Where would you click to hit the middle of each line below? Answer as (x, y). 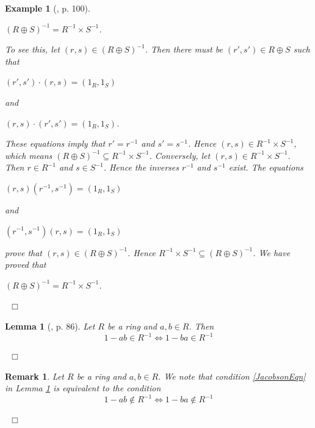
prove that (24, 252)
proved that (26, 264)
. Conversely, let (180, 155)
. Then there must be (184, 49)
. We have (272, 252)
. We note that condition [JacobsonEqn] (232, 376)
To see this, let (32, 49)
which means (29, 155)
